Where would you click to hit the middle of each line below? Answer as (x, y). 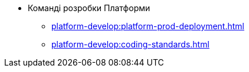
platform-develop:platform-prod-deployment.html (148, 26)
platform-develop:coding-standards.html (130, 44)
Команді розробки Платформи (89, 8)
